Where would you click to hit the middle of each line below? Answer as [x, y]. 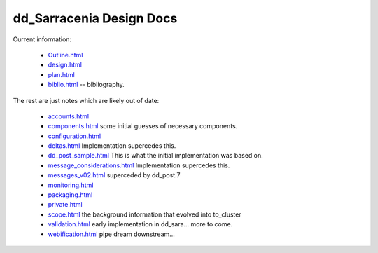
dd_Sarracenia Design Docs [95, 18]
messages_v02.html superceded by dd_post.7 [114, 175]
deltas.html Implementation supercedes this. [112, 146]
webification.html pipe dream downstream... [111, 234]
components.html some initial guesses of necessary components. [143, 126]
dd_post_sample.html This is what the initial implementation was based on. [156, 156]
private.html [65, 205]
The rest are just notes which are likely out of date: [86, 100]
